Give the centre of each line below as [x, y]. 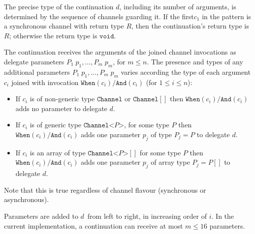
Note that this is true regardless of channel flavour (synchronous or [105, 190]
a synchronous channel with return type [64, 26]
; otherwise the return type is [53, 35]
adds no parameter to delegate [61, 108]
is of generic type [56, 125]
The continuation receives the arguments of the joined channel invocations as [120, 52]
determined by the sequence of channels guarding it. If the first [99, 16]
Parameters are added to [41, 216]
